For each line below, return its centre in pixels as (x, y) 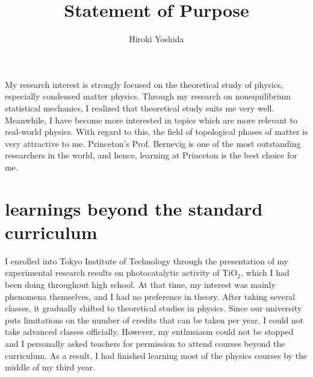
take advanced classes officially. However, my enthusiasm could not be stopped (149, 332)
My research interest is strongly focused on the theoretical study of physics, (144, 84)
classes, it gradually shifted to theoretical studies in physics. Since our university (153, 308)
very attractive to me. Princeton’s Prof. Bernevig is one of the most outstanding (153, 143)
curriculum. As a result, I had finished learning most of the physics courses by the (156, 355)
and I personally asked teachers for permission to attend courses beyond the (145, 343)
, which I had (265, 273)
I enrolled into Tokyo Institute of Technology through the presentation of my (147, 260)
